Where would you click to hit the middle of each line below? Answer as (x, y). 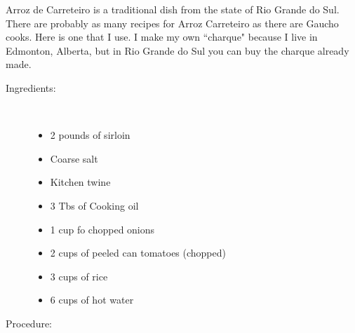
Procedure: (29, 323)
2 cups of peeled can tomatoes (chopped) (138, 253)
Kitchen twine (80, 182)
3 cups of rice (79, 276)
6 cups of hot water (92, 300)
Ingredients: (31, 87)
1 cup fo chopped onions (102, 229)
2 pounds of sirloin (90, 135)
